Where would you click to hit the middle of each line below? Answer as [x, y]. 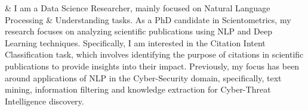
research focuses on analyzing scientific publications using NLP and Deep [138, 31]
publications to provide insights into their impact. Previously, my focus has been [152, 66]
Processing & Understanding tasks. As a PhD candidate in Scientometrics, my [148, 19]
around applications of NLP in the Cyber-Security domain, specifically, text [143, 77]
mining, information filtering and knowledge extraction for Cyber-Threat [138, 89]
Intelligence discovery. [44, 101]
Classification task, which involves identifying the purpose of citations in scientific [154, 54]
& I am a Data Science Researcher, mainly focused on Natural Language [138, 8]
